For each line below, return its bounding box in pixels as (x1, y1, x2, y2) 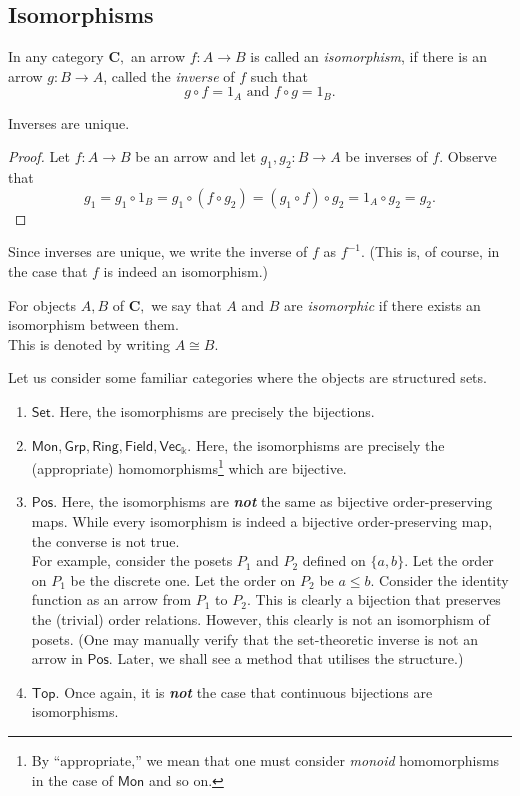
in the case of (31, 769, 114, 790)
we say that (151, 294, 222, 315)
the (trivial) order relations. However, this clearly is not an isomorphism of (31, 608, 490, 629)
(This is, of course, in (369, 241, 500, 262)
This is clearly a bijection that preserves (255, 589, 501, 610)
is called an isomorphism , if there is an (250, 46, 488, 67)
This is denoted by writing (8, 333, 170, 354)
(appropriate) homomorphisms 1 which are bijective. (31, 455, 347, 478)
